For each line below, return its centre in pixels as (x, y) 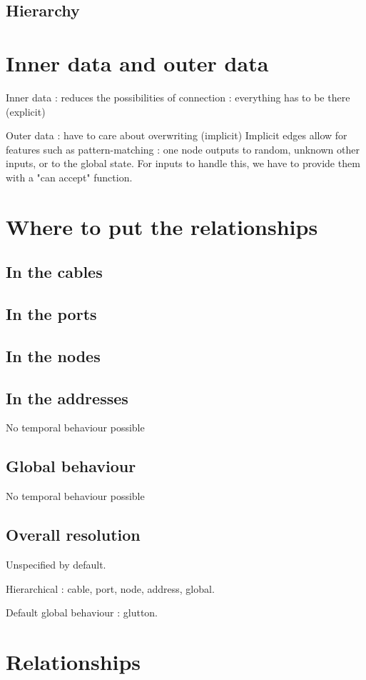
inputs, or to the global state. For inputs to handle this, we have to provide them (183, 163)
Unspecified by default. (56, 564)
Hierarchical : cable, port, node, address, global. (110, 588)
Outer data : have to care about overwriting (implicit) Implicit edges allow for (177, 135)
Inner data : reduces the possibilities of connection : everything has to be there (178, 97)
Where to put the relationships (162, 226)
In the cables (54, 272)
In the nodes (53, 355)
